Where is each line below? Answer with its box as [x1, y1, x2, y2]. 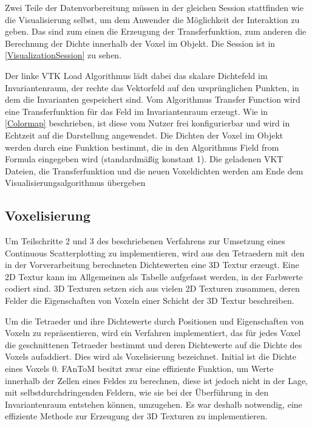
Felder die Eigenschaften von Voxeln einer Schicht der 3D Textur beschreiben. [5, 294, 294, 307]
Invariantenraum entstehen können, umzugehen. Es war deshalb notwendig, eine [5, 397, 302, 410]
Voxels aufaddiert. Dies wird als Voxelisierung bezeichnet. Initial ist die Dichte [5, 350, 297, 363]
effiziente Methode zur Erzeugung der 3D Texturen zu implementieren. [5, 410, 268, 422]
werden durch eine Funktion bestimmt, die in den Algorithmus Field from [5, 140, 279, 153]
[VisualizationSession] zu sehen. [5, 49, 122, 61]
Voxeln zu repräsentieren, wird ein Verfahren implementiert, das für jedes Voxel [5, 326, 301, 339]
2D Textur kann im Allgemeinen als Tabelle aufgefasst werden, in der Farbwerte [5, 270, 303, 283]
